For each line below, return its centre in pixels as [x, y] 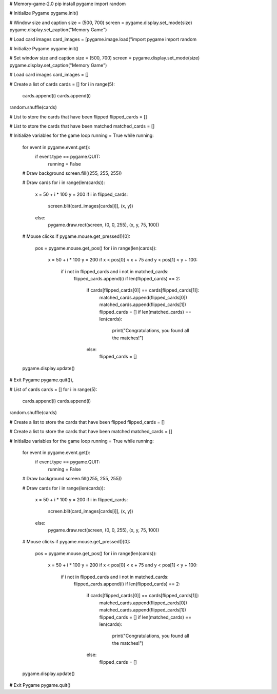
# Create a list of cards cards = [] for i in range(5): [62, 84]
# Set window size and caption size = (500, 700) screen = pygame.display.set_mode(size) [105, 58]
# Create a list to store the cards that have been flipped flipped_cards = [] [87, 422]
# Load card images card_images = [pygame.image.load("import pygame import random [103, 39]
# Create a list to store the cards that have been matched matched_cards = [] [91, 432]
